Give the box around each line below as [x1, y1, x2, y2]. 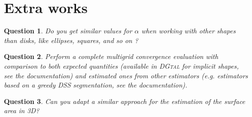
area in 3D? [4, 105, 39, 116]
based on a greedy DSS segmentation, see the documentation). [4, 80, 188, 90]
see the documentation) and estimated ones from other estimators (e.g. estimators [4, 70, 248, 80]
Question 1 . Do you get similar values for [4, 26, 132, 36]
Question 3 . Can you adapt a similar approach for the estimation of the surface [4, 96, 245, 106]
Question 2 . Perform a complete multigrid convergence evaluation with [4, 51, 218, 61]
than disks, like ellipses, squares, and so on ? [4, 35, 138, 45]
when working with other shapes [141, 26, 236, 36]
